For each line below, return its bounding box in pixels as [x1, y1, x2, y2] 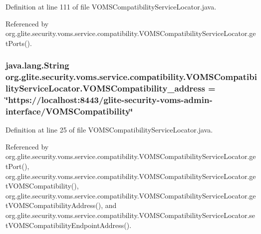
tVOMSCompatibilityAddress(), [5, 200, 103, 210]
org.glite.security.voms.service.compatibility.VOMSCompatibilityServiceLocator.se [5, 210, 256, 220]
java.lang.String [5, 59, 69, 71]
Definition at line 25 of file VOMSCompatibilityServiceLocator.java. [5, 124, 213, 135]
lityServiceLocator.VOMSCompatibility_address [5, 82, 205, 94]
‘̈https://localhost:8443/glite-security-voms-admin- [5, 93, 213, 106]
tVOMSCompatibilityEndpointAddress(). [5, 219, 132, 230]
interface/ [5, 104, 46, 117]
